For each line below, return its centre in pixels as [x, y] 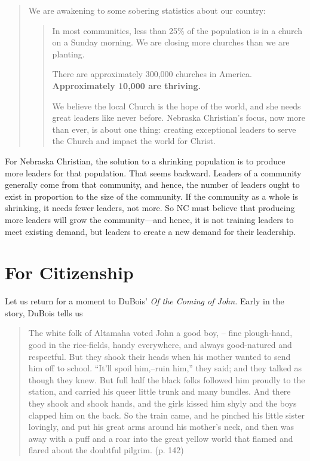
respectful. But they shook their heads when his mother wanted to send [159, 356]
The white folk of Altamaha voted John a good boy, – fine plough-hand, [160, 333]
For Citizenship [69, 272]
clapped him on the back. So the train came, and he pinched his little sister [167, 415]
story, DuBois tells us [44, 312]
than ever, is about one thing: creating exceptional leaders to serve [174, 129]
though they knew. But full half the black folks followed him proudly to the [167, 379]
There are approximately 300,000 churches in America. [152, 74]
